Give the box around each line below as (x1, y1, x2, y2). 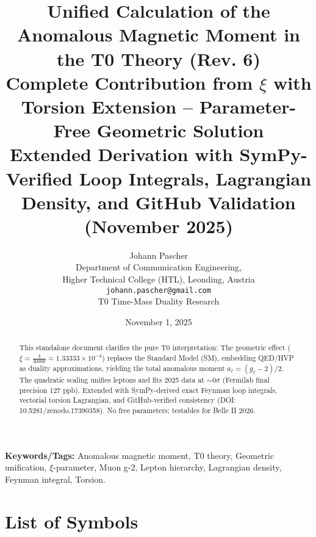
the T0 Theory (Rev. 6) (57, 46, 260, 71)
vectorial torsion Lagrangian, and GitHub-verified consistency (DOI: (19, 395, 236, 405)
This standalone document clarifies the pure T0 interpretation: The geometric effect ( (19, 342, 291, 353)
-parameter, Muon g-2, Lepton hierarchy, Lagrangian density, (53, 461, 282, 474)
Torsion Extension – (21, 93, 193, 118)
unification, (5, 461, 47, 474)
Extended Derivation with (9, 142, 233, 167)
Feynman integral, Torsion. (5, 472, 106, 485)
